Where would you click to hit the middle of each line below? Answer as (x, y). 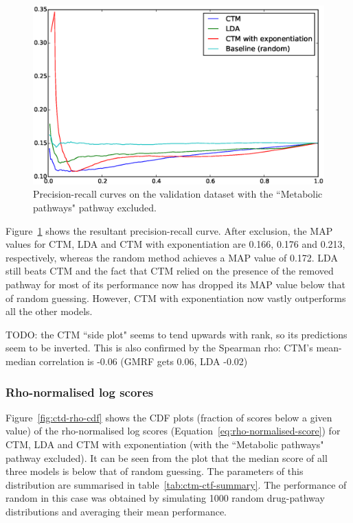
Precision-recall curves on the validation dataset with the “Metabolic (178, 194)
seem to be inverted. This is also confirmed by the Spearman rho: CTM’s (159, 348)
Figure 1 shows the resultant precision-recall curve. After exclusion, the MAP (169, 230)
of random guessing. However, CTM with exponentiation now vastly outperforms (176, 298)
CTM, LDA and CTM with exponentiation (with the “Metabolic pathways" (165, 444)
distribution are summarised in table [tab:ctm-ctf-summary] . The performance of (176, 484)
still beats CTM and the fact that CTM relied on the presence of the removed (170, 271)
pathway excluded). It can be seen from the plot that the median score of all (167, 457)
